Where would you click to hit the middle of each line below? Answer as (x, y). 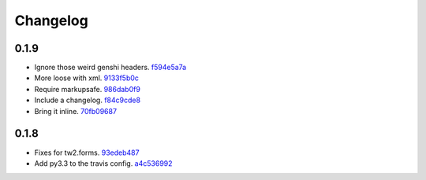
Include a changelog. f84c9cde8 (88, 100)
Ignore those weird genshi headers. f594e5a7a (110, 68)
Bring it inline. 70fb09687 (76, 111)
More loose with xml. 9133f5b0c (87, 78)
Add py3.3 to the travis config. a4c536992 (103, 163)
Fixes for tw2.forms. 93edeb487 (87, 152)
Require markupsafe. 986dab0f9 (88, 89)
